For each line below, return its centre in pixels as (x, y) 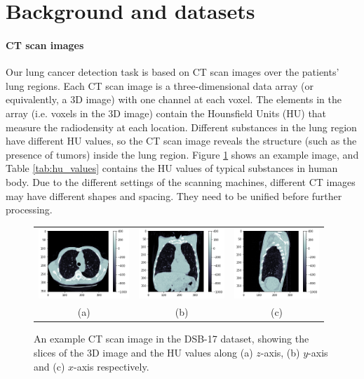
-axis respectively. (112, 366)
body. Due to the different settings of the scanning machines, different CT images (181, 181)
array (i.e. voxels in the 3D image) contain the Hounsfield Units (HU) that (166, 113)
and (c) (49, 366)
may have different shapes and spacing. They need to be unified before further (174, 195)
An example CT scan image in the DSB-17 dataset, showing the (171, 339)
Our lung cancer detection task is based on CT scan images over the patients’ (173, 72)
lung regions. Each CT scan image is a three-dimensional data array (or (160, 85)
